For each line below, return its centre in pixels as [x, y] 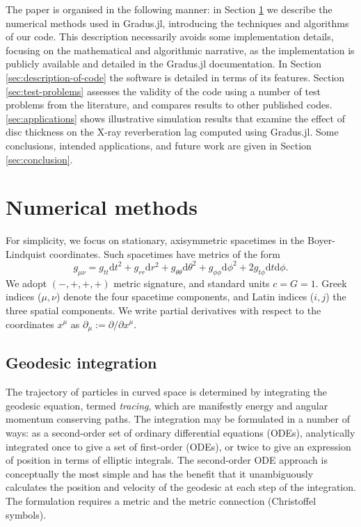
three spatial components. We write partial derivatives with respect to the [163, 310]
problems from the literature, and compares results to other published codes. [169, 105]
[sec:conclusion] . [39, 159]
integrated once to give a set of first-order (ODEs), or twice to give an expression [178, 446]
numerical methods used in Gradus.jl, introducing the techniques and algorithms [177, 23]
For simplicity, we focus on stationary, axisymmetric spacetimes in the [155, 240]
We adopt [26, 283]
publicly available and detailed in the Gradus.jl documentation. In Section [164, 64]
